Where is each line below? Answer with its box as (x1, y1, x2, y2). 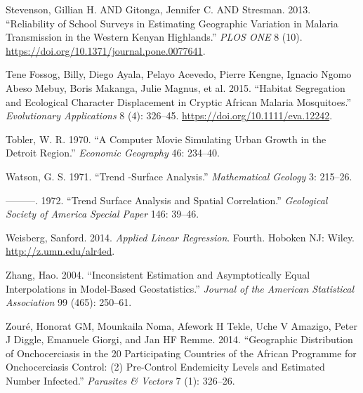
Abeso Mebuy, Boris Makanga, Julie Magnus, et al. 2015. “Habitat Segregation (6, 80, 345, 95)
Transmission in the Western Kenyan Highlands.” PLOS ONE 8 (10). (6, 29, 303, 44)
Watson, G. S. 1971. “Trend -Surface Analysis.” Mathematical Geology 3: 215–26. (6, 168, 352, 183)
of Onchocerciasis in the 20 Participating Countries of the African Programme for (6, 345, 357, 360)
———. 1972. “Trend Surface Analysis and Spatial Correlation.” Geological (6, 192, 328, 207)
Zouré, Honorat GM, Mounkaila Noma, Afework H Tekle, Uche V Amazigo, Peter (6, 318, 357, 333)
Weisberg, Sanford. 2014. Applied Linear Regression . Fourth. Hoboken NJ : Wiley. (6, 229, 355, 244)
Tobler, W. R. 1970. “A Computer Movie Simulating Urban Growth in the (6, 131, 326, 146)
